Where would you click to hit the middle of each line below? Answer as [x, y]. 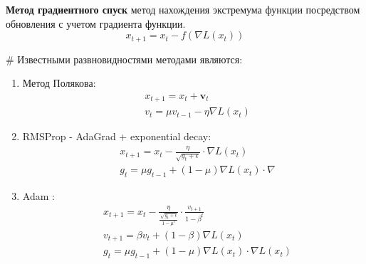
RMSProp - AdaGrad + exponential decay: [117, 136]
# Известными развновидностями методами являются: [124, 59]
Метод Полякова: [59, 83]
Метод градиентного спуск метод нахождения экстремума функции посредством [183, 9]
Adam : [38, 196]
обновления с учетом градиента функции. [96, 23]
